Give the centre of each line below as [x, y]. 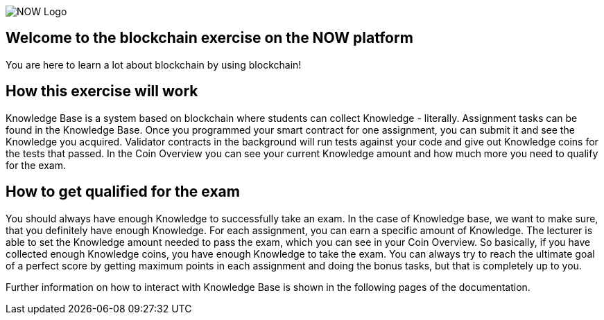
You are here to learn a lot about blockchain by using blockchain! [154, 64]
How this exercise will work [102, 91]
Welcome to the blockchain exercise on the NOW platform [209, 38]
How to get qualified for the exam [123, 192]
